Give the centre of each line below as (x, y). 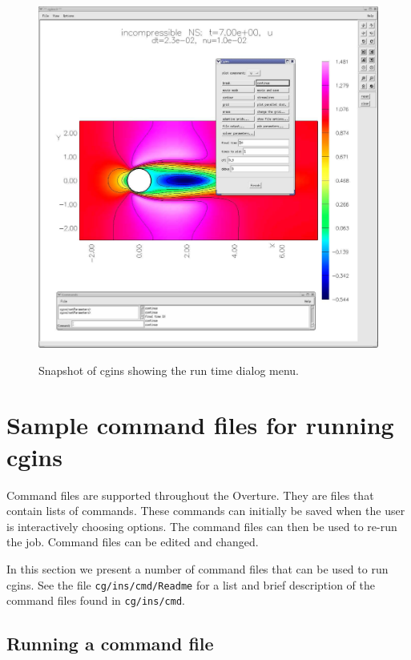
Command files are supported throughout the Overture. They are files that (190, 495)
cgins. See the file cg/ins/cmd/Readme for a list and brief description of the (191, 584)
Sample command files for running (200, 425)
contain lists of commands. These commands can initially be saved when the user (206, 511)
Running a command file (110, 644)
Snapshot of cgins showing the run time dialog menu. (169, 370)
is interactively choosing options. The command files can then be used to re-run (202, 526)
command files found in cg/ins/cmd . (96, 600)
